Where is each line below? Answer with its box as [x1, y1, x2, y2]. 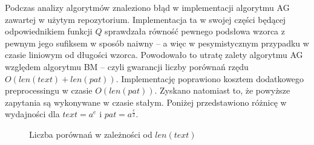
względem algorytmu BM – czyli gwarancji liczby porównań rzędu [5, 60, 249, 72]
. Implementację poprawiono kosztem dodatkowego [116, 72, 304, 85]
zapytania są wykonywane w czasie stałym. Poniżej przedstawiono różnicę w [5, 95, 287, 108]
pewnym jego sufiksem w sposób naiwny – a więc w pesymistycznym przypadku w [5, 36, 309, 49]
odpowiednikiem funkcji [5, 25, 93, 37]
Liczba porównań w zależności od [29, 127, 152, 140]
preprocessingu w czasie [5, 84, 93, 97]
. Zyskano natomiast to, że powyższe [154, 84, 290, 97]
